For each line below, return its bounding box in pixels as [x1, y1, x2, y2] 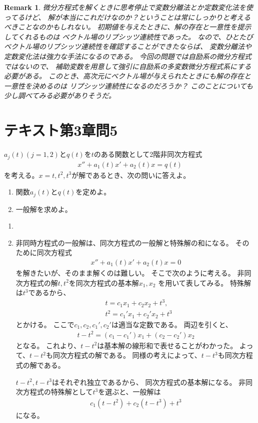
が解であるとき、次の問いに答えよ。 [71, 169, 190, 180]
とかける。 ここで [15, 319, 74, 329]
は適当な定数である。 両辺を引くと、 [111, 319, 232, 329]
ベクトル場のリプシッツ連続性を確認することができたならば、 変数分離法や [4, 41, 252, 52]
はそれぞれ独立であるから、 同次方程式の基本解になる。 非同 [51, 376, 253, 387]
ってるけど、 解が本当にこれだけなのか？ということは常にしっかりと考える [4, 12, 250, 22]
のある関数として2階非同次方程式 [93, 149, 202, 159]
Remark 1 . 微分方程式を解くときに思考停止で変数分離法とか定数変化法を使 [4, 2, 253, 12]
